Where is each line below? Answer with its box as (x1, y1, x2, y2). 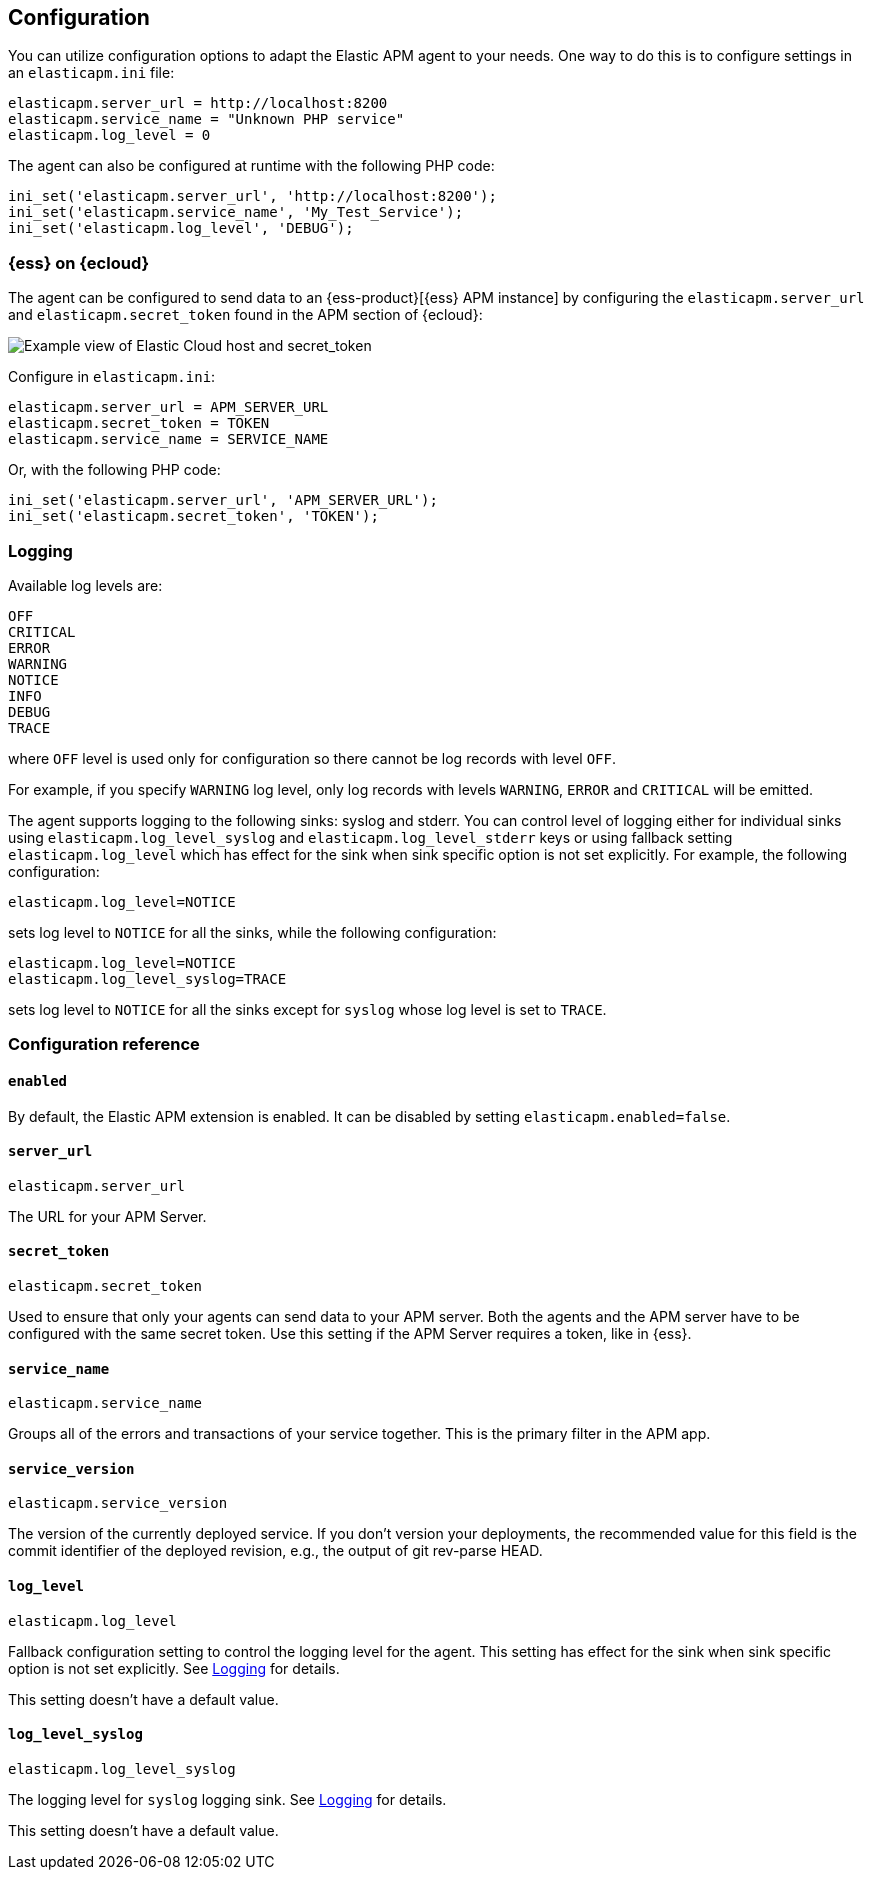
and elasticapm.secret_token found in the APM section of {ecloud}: (8, 306, 483, 324)
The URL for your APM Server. (8, 1207, 207, 1225)
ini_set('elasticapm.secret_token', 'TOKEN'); (8, 508, 379, 525)
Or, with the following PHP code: (8, 461, 221, 479)
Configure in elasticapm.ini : (8, 368, 216, 386)
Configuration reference (8, 1034, 200, 1055)
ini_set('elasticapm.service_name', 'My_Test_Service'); (8, 204, 464, 221)
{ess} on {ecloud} (8, 252, 150, 273)
